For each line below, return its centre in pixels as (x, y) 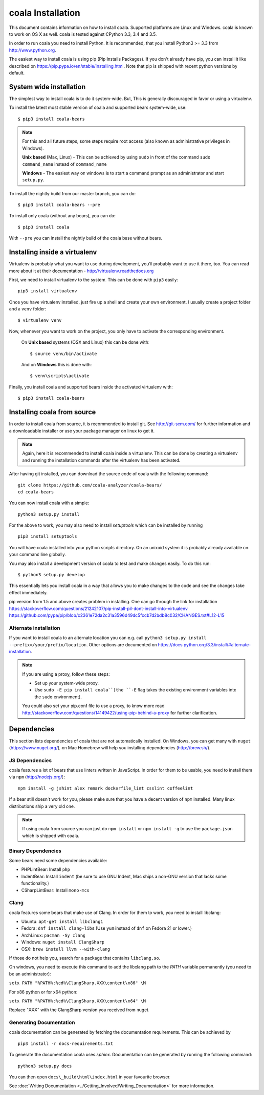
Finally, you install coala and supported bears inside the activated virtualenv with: (91, 387)
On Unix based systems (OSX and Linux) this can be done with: (85, 342)
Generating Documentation (42, 1022)
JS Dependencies (31, 760)
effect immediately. (28, 592)
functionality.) (35, 883)
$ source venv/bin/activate (64, 354)
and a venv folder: (28, 309)
